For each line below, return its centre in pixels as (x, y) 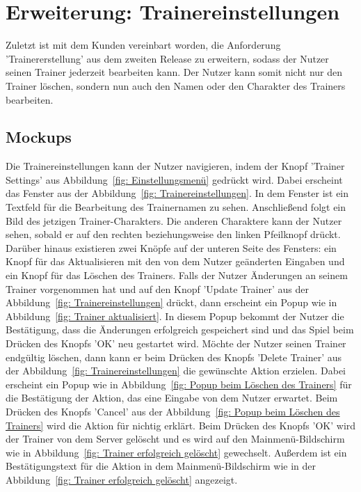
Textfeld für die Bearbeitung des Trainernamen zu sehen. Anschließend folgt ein (176, 207)
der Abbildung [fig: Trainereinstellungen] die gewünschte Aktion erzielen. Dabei (176, 371)
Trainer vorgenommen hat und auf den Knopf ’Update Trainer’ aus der (157, 288)
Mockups (39, 137)
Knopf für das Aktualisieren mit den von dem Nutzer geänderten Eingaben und (175, 261)
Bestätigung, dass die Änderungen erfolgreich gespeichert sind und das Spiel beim (180, 330)
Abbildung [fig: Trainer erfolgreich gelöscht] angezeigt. (122, 479)
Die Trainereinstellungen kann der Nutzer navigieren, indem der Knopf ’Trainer (175, 166)
